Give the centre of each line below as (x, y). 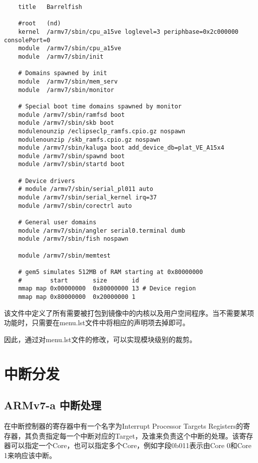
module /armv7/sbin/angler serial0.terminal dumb (102, 231)
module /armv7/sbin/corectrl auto (75, 206)
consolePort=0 (27, 40)
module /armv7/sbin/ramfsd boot (71, 115)
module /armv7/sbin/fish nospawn (73, 239)
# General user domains (57, 223)
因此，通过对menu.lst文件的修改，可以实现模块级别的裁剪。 (100, 339)
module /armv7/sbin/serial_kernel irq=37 (87, 198)
